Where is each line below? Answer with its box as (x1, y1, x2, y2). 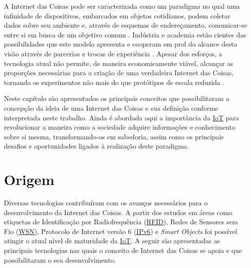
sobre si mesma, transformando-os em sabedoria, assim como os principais (4, 131, 224, 141)
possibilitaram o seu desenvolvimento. (4, 254, 116, 265)
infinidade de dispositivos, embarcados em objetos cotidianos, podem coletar (4, 10, 231, 20)
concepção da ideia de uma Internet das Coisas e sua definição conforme (4, 102, 218, 113)
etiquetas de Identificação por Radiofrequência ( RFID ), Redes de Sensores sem (4, 217, 238, 227)
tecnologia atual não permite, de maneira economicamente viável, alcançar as (4, 58, 234, 68)
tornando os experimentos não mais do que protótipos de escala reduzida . (4, 77, 225, 87)
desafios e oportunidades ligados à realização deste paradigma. (4, 141, 189, 151)
